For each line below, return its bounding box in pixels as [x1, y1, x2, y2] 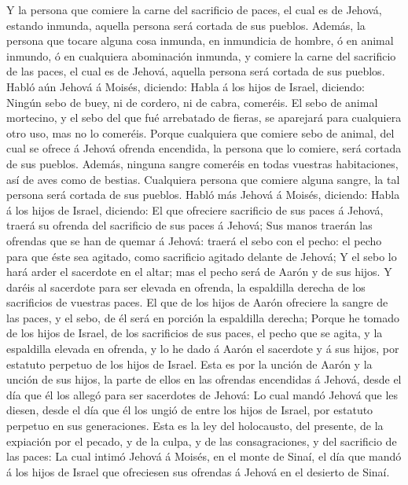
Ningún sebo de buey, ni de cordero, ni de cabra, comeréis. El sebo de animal [6, 94, 378, 110]
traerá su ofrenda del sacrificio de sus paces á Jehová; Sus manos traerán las [6, 217, 373, 233]
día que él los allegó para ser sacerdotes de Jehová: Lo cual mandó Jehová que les [6, 386, 399, 402]
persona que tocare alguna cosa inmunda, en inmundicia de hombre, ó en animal [6, 32, 394, 49]
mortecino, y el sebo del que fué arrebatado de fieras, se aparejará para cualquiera [6, 109, 402, 126]
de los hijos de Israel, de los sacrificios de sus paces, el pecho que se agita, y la [6, 325, 383, 341]
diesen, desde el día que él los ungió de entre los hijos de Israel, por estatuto [6, 402, 373, 418]
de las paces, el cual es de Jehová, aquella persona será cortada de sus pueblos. [6, 63, 385, 79]
